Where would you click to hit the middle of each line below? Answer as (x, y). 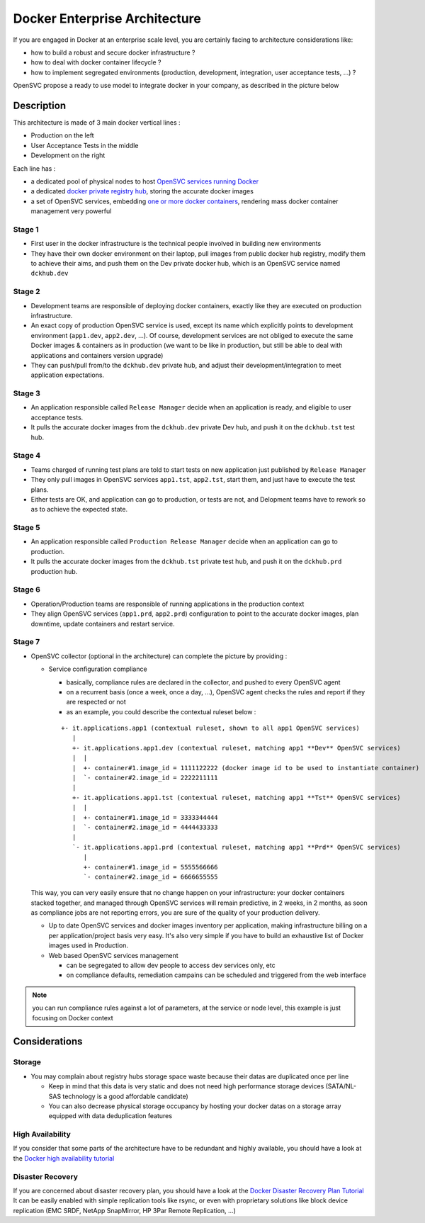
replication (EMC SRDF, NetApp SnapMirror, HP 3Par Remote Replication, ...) (125, 1210)
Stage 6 (27, 590)
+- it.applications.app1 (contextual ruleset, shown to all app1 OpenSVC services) (211, 728)
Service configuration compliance (98, 669)
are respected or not (96, 702)
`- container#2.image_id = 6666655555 (151, 877)
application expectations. (68, 375)
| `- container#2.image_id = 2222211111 (145, 778)
